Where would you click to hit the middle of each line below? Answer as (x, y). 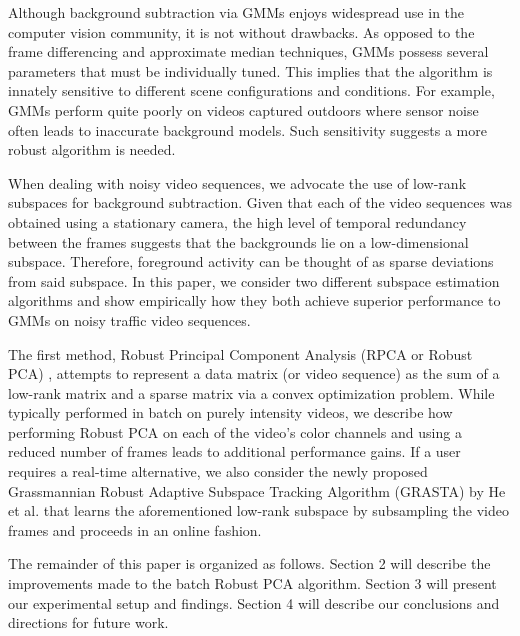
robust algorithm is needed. (92, 149)
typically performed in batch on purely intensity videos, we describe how (230, 412)
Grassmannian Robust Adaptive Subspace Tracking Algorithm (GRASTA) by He (257, 490)
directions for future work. (88, 622)
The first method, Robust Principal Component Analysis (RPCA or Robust (240, 353)
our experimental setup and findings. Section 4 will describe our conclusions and (254, 602)
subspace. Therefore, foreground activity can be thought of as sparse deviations (251, 261)
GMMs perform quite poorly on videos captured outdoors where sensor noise (243, 109)
